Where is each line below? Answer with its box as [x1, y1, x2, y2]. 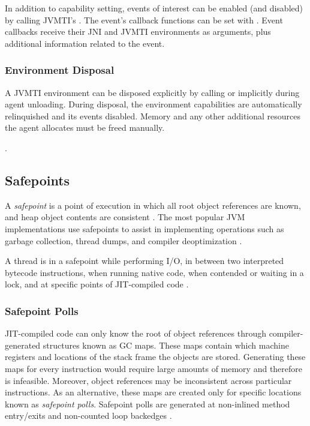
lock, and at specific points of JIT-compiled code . [5, 278, 189, 290]
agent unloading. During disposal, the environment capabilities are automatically [5, 98, 302, 110]
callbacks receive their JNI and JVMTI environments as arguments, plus [5, 25, 271, 38]
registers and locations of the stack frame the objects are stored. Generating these [5, 350, 306, 363]
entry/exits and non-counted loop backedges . [5, 409, 172, 422]
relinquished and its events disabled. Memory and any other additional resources [5, 109, 301, 122]
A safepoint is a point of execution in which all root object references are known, [5, 199, 301, 211]
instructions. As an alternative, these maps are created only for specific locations [5, 386, 302, 398]
